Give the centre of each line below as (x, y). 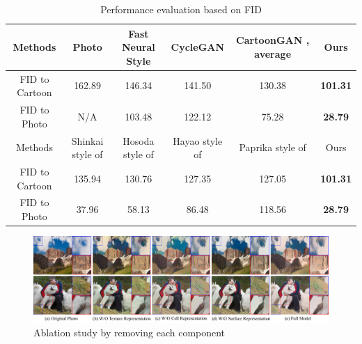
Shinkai (87, 140)
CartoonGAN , (273, 40)
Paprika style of (273, 147)
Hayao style (198, 140)
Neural (138, 47)
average (273, 53)
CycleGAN (198, 47)
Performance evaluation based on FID (181, 9)
